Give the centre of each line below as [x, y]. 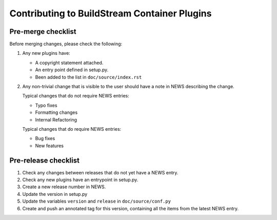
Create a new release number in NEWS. [64, 187]
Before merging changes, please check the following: [66, 44]
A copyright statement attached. [69, 63]
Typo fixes [46, 105]
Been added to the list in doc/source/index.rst [88, 77]
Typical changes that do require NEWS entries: [72, 129]
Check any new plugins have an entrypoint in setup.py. [80, 180]
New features [50, 146]
